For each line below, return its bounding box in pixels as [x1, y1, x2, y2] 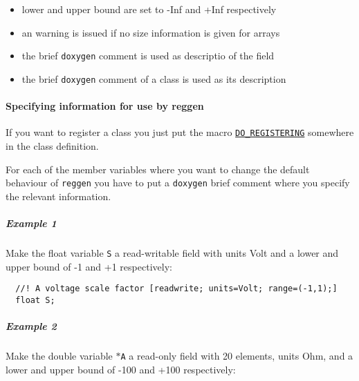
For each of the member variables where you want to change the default [6, 162, 310, 176]
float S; [15, 295, 55, 305]
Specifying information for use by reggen [6, 99, 204, 113]
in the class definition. [6, 138, 99, 153]
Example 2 [6, 319, 57, 333]
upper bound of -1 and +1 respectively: [6, 259, 172, 273]
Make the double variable [6, 349, 113, 363]
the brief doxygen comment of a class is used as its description [21, 71, 286, 86]
